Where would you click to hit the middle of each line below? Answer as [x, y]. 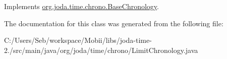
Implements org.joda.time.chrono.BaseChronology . [81, 6]
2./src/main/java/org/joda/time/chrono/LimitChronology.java [101, 50]
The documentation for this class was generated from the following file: [114, 23]
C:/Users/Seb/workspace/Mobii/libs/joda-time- [78, 40]
